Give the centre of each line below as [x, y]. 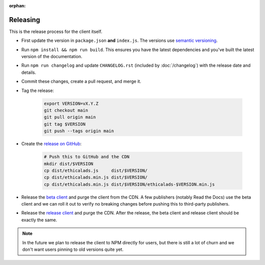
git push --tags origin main [79, 131]
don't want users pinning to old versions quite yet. [73, 250]
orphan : [17, 6]
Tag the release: [38, 90]
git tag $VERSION [65, 124]
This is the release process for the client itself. [56, 31]
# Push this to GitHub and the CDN [87, 157]
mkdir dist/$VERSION [68, 164]
